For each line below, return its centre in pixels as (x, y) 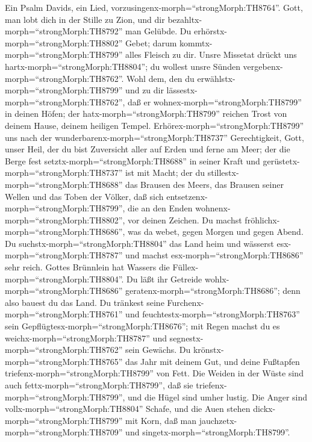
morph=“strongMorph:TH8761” (64, 314)
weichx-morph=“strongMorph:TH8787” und (86, 338)
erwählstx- (216, 78)
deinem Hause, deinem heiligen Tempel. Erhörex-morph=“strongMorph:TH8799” (154, 125)
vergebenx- (263, 66)
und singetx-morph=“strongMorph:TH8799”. (208, 432)
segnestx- (186, 338)
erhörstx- (210, 31)
